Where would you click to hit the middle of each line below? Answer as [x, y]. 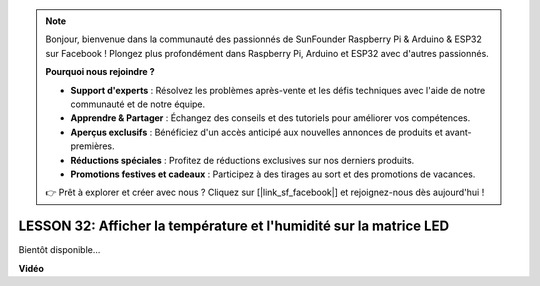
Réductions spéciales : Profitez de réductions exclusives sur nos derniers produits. [242, 160]
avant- [458, 132]
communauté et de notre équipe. [138, 104]
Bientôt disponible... [59, 250]
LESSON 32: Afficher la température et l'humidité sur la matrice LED [234, 226]
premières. [92, 146]
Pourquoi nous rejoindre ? [100, 72]
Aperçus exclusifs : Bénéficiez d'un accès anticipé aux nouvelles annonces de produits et [257, 132]
